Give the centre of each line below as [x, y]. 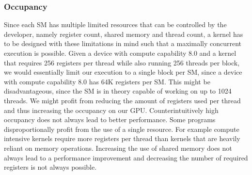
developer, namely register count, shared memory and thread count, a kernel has [124, 34]
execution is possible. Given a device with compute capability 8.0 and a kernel [120, 53]
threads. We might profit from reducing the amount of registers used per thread [122, 100]
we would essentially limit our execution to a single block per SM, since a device [123, 72]
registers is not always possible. [50, 167]
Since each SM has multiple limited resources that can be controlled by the [115, 24]
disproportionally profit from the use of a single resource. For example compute [122, 129]
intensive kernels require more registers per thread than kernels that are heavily [122, 138]
